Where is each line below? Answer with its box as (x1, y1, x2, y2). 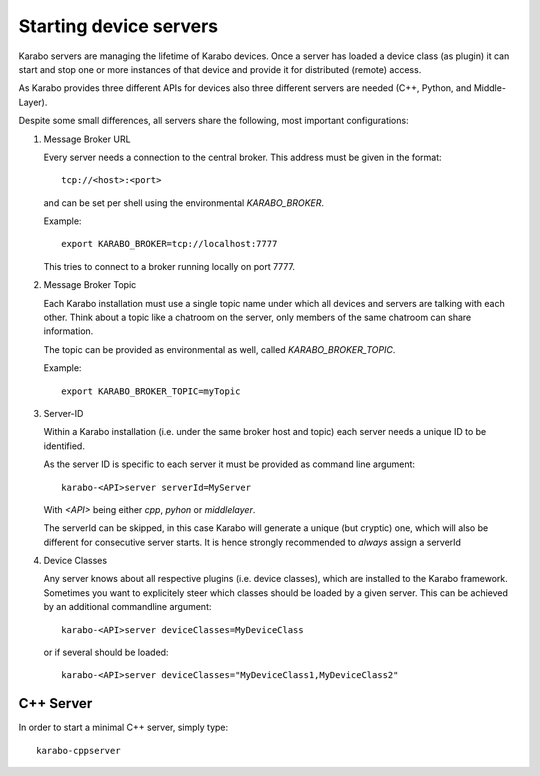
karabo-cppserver (36, 745, 121, 756)
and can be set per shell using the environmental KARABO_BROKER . (43, 196, 325, 209)
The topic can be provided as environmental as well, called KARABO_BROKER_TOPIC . (43, 343, 396, 355)
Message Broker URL (43, 133, 131, 145)
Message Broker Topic (43, 279, 137, 291)
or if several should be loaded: (43, 646, 169, 659)
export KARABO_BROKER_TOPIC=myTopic (61, 385, 241, 397)
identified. (43, 440, 85, 452)
